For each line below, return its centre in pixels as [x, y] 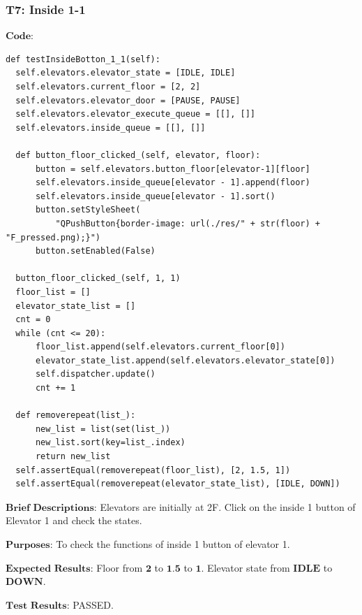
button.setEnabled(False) [95, 251]
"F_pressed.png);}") [53, 237]
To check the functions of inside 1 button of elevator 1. [173, 544]
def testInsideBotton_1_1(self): [83, 59]
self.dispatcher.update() [95, 374]
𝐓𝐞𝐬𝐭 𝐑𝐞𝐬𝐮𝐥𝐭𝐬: [38, 606]
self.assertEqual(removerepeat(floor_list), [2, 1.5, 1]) [153, 470]
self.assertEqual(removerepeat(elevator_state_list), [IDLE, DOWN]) [178, 484]
